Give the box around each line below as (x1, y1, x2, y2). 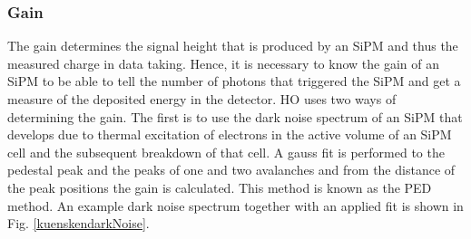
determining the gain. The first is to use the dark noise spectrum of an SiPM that (7, 107, 463, 126)
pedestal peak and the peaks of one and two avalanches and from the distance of (7, 160, 456, 179)
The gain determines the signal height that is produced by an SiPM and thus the (7, 36, 458, 55)
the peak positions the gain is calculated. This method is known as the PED (7, 177, 432, 196)
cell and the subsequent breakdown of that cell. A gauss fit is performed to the (7, 142, 445, 161)
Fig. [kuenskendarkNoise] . (7, 214, 150, 233)
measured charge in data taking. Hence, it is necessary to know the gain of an (7, 53, 439, 72)
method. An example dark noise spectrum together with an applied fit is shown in (7, 196, 464, 215)
